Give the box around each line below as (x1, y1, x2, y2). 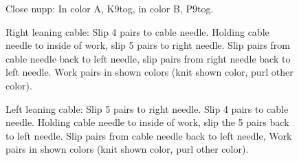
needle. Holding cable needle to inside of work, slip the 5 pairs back (5, 115, 289, 129)
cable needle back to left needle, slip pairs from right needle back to (5, 51, 291, 65)
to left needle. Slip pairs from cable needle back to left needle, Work (5, 128, 292, 142)
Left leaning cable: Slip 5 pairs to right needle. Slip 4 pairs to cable (5, 101, 289, 116)
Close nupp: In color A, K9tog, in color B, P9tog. (5, 1, 214, 15)
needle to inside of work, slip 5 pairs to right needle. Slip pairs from (5, 38, 290, 52)
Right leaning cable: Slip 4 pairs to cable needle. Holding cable (5, 24, 269, 39)
